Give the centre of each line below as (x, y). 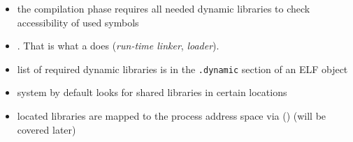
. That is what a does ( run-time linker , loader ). (118, 46)
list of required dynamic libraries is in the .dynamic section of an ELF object (182, 69)
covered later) (46, 129)
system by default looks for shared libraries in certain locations (152, 92)
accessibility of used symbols (78, 22)
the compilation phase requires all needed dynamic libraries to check (164, 8)
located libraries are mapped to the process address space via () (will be (172, 116)
